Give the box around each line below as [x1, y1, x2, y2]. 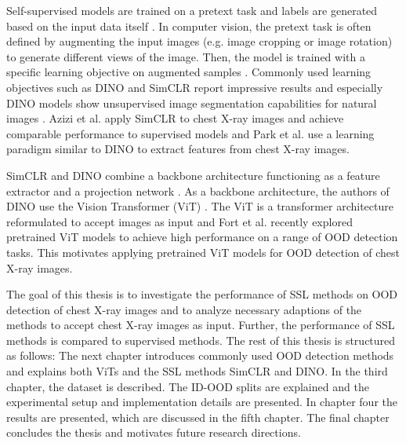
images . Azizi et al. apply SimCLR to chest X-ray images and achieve [6, 110, 344, 126]
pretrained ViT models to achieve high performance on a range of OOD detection [6, 229, 398, 245]
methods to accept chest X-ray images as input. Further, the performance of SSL [6, 317, 395, 333]
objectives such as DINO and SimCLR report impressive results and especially [6, 79, 383, 95]
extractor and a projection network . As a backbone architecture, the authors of [6, 182, 390, 199]
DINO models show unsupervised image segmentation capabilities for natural [6, 94, 377, 111]
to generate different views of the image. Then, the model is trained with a [6, 48, 365, 64]
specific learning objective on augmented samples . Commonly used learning [6, 64, 372, 80]
